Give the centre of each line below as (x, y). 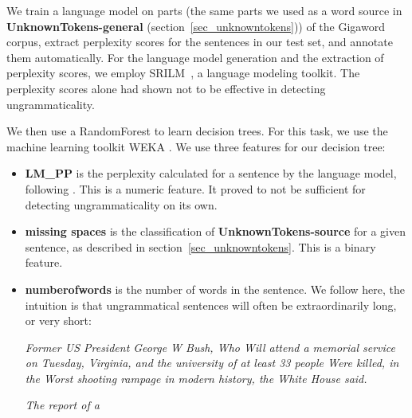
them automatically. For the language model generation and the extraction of (195, 57)
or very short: (58, 320)
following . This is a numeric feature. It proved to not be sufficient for (195, 188)
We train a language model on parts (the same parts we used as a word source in (204, 10)
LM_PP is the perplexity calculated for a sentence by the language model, (211, 173)
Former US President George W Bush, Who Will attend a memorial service (210, 347)
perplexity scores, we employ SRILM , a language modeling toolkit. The (183, 73)
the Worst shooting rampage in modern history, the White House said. (196, 378)
